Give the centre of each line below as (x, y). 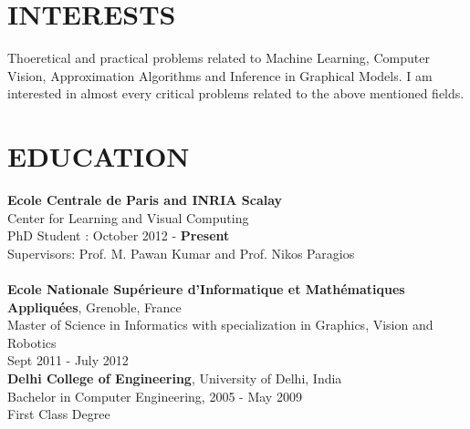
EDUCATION (99, 156)
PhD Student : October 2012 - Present (119, 235)
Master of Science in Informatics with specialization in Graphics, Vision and (220, 325)
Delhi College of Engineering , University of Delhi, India (175, 378)
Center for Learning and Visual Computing (128, 217)
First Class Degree (59, 414)
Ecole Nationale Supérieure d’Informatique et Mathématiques (206, 289)
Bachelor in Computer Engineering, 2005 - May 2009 (155, 396)
